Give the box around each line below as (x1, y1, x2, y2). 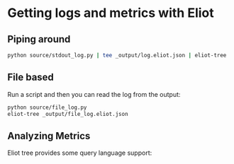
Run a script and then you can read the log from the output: (7, 90, 181, 98)
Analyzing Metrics (7, 129, 91, 142)
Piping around (7, 33, 71, 45)
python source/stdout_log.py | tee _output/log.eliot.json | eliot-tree (7, 52, 227, 59)
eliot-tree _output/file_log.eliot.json (7, 110, 129, 117)
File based (7, 71, 55, 83)
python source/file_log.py (7, 104, 87, 111)
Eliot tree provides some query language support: (7, 148, 152, 157)
